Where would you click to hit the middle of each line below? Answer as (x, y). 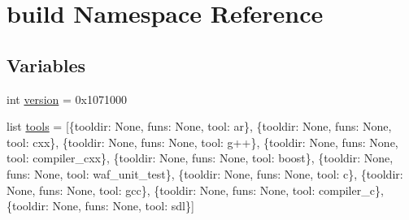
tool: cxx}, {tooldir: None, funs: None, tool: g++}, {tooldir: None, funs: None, (202, 142)
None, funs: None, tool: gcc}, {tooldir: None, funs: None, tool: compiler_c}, (195, 190)
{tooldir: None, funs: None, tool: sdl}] (100, 206)
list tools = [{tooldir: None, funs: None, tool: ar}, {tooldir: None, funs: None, (199, 126)
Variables (46, 65)
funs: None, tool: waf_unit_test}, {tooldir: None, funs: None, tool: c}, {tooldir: (205, 173)
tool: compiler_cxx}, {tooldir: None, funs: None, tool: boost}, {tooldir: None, (200, 158)
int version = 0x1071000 (67, 99)
